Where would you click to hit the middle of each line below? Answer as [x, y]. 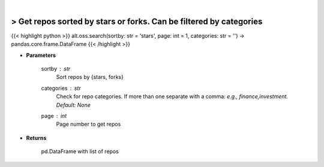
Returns [36, 138]
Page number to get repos [88, 124]
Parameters [41, 55]
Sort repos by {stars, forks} [90, 77]
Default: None [73, 105]
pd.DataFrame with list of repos [80, 151]
